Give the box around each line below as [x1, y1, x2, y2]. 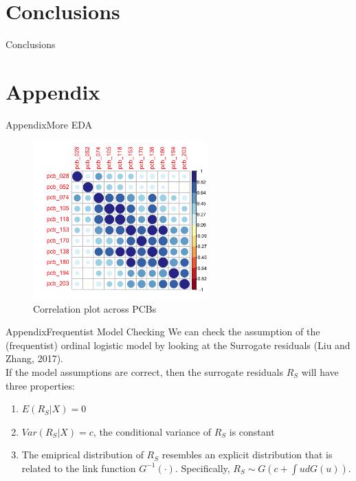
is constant [229, 424, 275, 438]
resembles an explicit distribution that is [162, 447, 333, 462]
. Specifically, [175, 460, 230, 475]
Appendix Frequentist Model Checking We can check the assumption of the [5, 324, 320, 339]
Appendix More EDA [5, 117, 93, 131]
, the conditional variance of [93, 424, 211, 438]
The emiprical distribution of [21, 447, 144, 462]
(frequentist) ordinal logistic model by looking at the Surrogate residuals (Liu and [5, 337, 351, 352]
